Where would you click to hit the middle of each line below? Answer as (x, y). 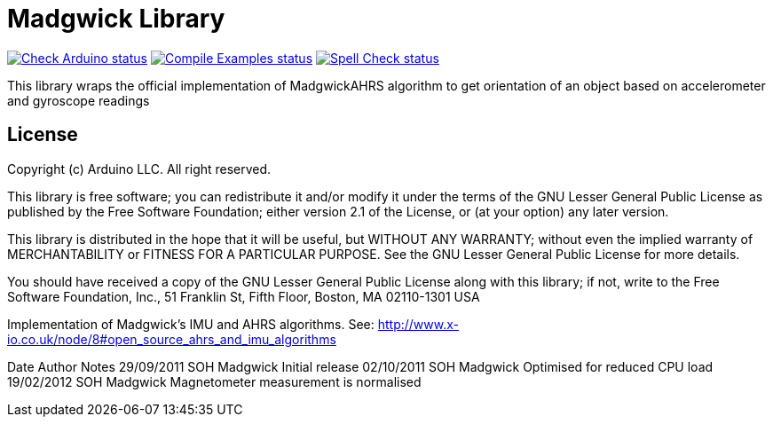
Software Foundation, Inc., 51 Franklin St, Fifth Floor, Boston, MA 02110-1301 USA (244, 296)
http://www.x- (418, 324)
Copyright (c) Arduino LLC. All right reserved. (139, 169)
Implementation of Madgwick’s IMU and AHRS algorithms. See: (191, 324)
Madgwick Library (116, 19)
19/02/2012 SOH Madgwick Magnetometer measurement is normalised (214, 381)
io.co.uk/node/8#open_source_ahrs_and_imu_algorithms (172, 339)
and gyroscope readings (79, 100)
